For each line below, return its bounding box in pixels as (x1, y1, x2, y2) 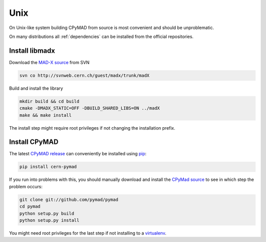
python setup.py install (19, 217, 80, 223)
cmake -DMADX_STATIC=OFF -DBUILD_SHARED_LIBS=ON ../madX (19, 105, 160, 111)
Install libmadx (9, 46, 55, 55)
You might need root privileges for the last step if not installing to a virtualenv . (9, 230, 166, 236)
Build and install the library (9, 85, 64, 91)
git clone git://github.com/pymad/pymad (19, 197, 118, 202)
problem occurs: (9, 183, 43, 189)
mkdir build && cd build (19, 99, 80, 104)
